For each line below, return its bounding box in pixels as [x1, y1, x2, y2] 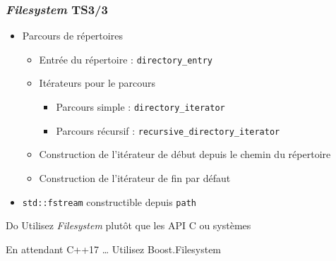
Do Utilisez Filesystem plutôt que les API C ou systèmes [6, 218, 251, 233]
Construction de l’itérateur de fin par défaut [39, 170, 231, 185]
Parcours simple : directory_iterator [56, 99, 225, 114]
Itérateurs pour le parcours [39, 75, 156, 90]
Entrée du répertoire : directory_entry [39, 51, 213, 66]
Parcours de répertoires [22, 28, 123, 43]
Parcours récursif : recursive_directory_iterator [56, 123, 280, 138]
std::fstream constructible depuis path [22, 194, 196, 209]
